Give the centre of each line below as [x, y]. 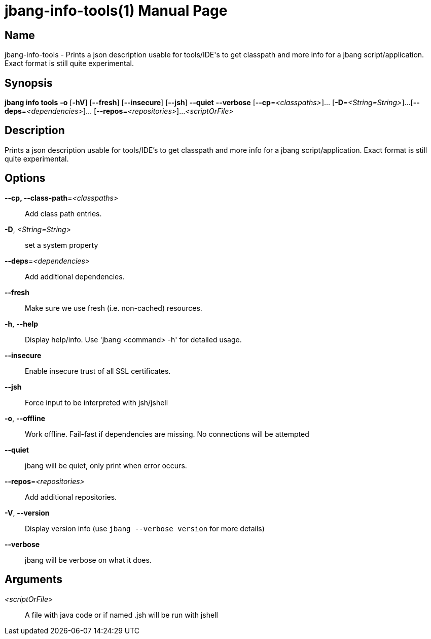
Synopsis [29, 83]
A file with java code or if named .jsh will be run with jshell [121, 615]
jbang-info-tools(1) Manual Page [116, 11]
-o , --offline [25, 418]
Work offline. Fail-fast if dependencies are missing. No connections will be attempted [167, 434]
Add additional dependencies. [75, 276]
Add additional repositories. [71, 497]
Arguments [34, 580]
